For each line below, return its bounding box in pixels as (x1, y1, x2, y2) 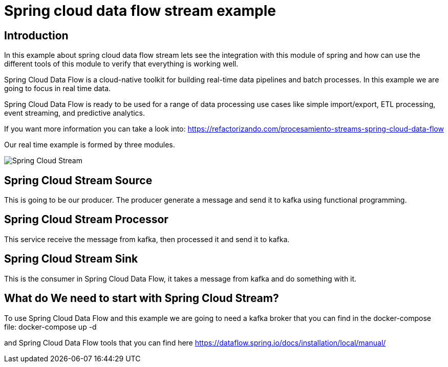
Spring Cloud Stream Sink (4, 252, 138, 266)
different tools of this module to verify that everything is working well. (4, 59, 239, 69)
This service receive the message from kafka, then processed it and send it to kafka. (4, 234, 290, 244)
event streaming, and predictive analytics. (4, 109, 145, 118)
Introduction (4, 29, 69, 42)
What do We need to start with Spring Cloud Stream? (4, 292, 279, 305)
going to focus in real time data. (4, 84, 111, 93)
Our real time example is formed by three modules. (4, 140, 175, 149)
